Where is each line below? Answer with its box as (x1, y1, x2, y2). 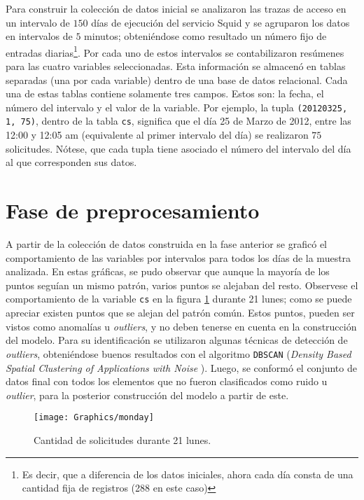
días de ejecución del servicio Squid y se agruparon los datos (91, 15, 350, 29)
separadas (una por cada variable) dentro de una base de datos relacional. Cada (6, 72, 348, 87)
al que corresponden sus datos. (6, 155, 137, 169)
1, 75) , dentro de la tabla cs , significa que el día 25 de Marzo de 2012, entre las (6, 113, 351, 128)
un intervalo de (6, 15, 70, 29)
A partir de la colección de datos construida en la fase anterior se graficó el (6, 237, 328, 251)
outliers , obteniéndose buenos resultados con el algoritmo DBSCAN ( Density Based (6, 346, 351, 361)
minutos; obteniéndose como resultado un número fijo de (84, 29, 327, 43)
